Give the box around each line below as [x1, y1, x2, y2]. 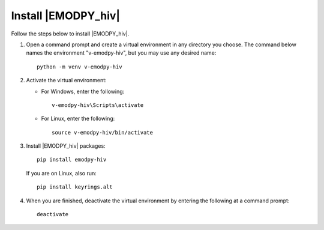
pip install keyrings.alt [37, 184, 113, 190]
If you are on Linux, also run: [26, 169, 97, 177]
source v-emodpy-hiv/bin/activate [52, 129, 153, 136]
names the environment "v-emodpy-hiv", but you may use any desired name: [26, 49, 217, 56]
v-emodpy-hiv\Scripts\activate [52, 101, 144, 108]
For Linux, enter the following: [41, 115, 115, 123]
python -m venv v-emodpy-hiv [37, 63, 122, 70]
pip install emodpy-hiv [37, 156, 107, 163]
